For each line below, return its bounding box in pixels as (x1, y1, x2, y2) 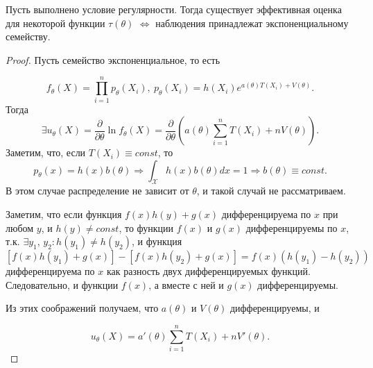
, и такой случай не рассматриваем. (196, 183, 346, 198)
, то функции (119, 220, 174, 235)
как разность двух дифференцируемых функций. (106, 264, 311, 278)
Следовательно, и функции (6, 277, 119, 292)
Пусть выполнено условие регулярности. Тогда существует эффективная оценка (6, 2, 342, 16)
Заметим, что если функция (6, 207, 122, 221)
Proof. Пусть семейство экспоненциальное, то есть (6, 52, 220, 67)
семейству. (6, 29, 51, 44)
